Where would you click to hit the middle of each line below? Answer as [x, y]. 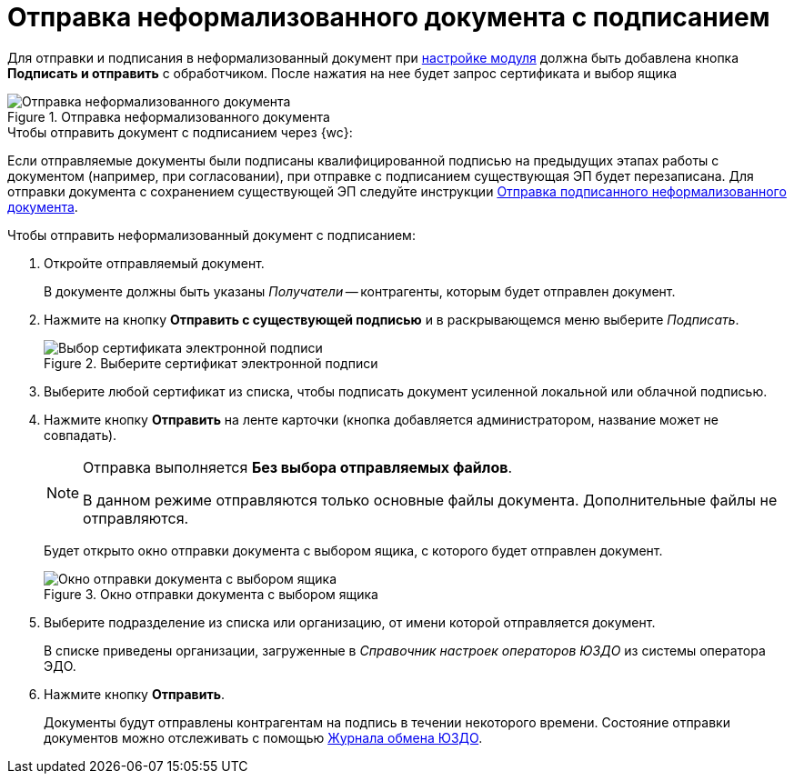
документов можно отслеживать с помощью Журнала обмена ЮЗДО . [263, 737]
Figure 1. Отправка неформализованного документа [169, 116]
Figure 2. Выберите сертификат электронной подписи [211, 363]
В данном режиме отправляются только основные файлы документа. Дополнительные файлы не [430, 500]
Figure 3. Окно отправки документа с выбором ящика [211, 594]
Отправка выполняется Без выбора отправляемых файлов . [298, 467]
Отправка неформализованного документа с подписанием [389, 17]
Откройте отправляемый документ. [154, 263]
